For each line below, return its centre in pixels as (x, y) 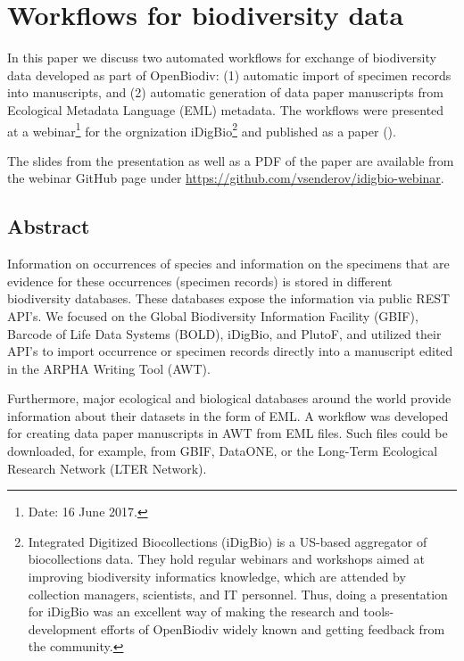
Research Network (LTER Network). (107, 468)
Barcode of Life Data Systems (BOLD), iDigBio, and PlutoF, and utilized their (224, 333)
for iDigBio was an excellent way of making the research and (194, 611)
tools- (379, 611)
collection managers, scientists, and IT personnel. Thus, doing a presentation (238, 594)
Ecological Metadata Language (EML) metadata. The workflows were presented (226, 109)
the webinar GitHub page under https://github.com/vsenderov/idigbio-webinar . (226, 178)
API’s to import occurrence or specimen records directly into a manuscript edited (230, 351)
